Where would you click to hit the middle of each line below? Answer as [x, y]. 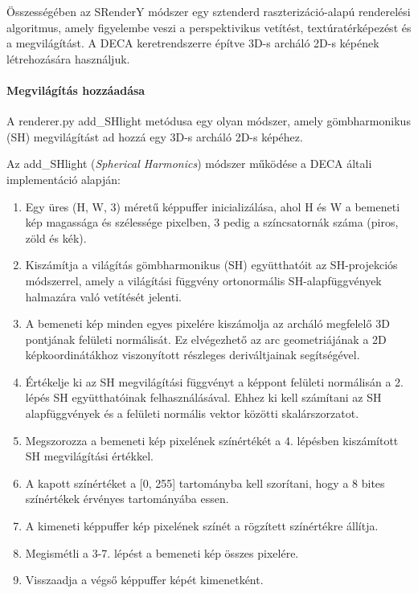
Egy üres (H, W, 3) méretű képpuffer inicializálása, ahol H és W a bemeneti [213, 206]
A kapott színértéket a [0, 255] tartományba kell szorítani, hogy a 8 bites [205, 483]
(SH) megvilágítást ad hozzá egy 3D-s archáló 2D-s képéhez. [155, 136]
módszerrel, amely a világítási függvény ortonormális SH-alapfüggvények [203, 280]
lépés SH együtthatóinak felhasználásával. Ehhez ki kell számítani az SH [203, 397]
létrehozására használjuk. [68, 58]
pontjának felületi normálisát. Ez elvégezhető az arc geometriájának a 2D [206, 339]
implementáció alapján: [64, 179]
